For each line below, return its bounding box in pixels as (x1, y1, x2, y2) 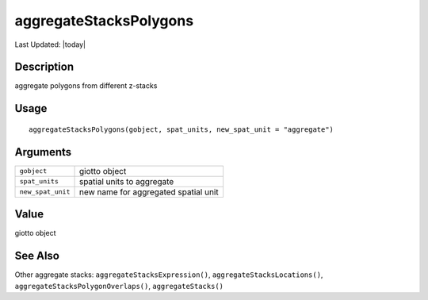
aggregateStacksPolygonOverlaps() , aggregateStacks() (14, 281, 224, 290)
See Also (14, 249, 59, 263)
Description (14, 60, 75, 74)
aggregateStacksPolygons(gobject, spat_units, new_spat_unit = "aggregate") (29, 125, 334, 134)
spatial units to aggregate (78, 175, 174, 187)
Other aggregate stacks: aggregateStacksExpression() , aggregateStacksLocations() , (14, 270, 323, 279)
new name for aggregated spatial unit (78, 187, 219, 198)
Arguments (14, 145, 72, 159)
